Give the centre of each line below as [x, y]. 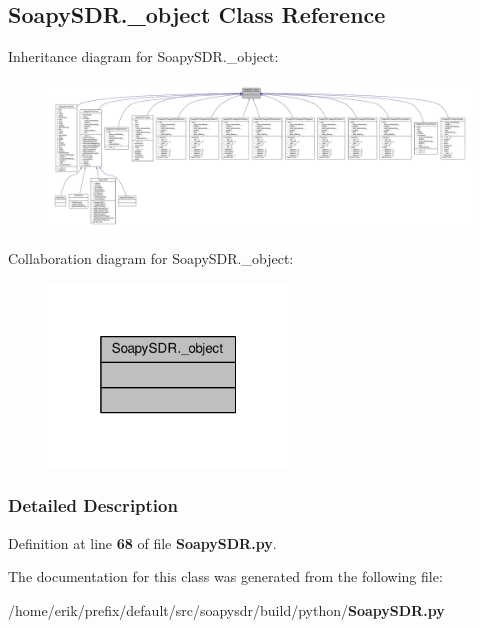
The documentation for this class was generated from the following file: [225, 576]
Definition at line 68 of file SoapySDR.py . [142, 542]
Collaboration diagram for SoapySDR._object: [151, 258]
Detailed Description [93, 505]
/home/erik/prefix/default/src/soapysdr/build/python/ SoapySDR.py [226, 609]
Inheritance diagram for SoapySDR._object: [143, 56]
